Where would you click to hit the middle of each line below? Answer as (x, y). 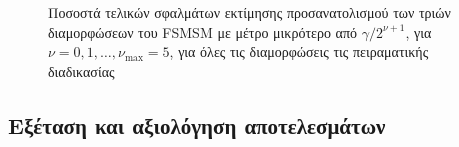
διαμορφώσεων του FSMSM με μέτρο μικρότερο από (202, 31)
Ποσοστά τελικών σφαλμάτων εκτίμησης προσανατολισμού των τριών (249, 12)
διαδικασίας (81, 70)
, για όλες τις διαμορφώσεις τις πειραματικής (299, 51)
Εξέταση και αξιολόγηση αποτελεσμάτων (197, 124)
